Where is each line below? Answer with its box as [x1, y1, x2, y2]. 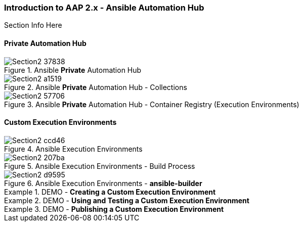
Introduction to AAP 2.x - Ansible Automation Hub [4, 3, 204, 13]
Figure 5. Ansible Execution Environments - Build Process [4, 161, 195, 170]
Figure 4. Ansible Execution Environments [4, 144, 143, 153]
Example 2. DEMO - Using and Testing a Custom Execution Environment [4, 196, 249, 205]
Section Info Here [4, 21, 62, 30]
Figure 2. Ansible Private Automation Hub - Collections [4, 82, 187, 92]
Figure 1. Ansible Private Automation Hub [4, 65, 142, 74]
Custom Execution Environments [4, 118, 117, 127]
